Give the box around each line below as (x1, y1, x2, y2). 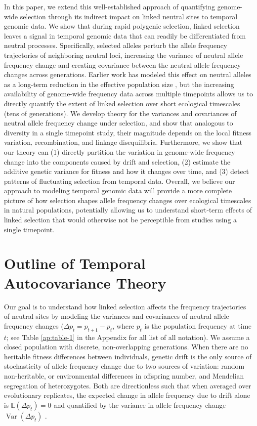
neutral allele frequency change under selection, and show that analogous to (4, 118, 233, 128)
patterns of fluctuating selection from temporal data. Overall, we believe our (4, 175, 235, 186)
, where (112, 320, 134, 331)
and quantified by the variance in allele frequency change (53, 399, 226, 410)
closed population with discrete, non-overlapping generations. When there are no (4, 341, 248, 352)
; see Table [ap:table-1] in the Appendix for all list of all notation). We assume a (6, 332, 250, 342)
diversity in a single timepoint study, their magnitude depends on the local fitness (4, 127, 252, 137)
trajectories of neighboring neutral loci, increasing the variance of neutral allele (4, 49, 243, 60)
